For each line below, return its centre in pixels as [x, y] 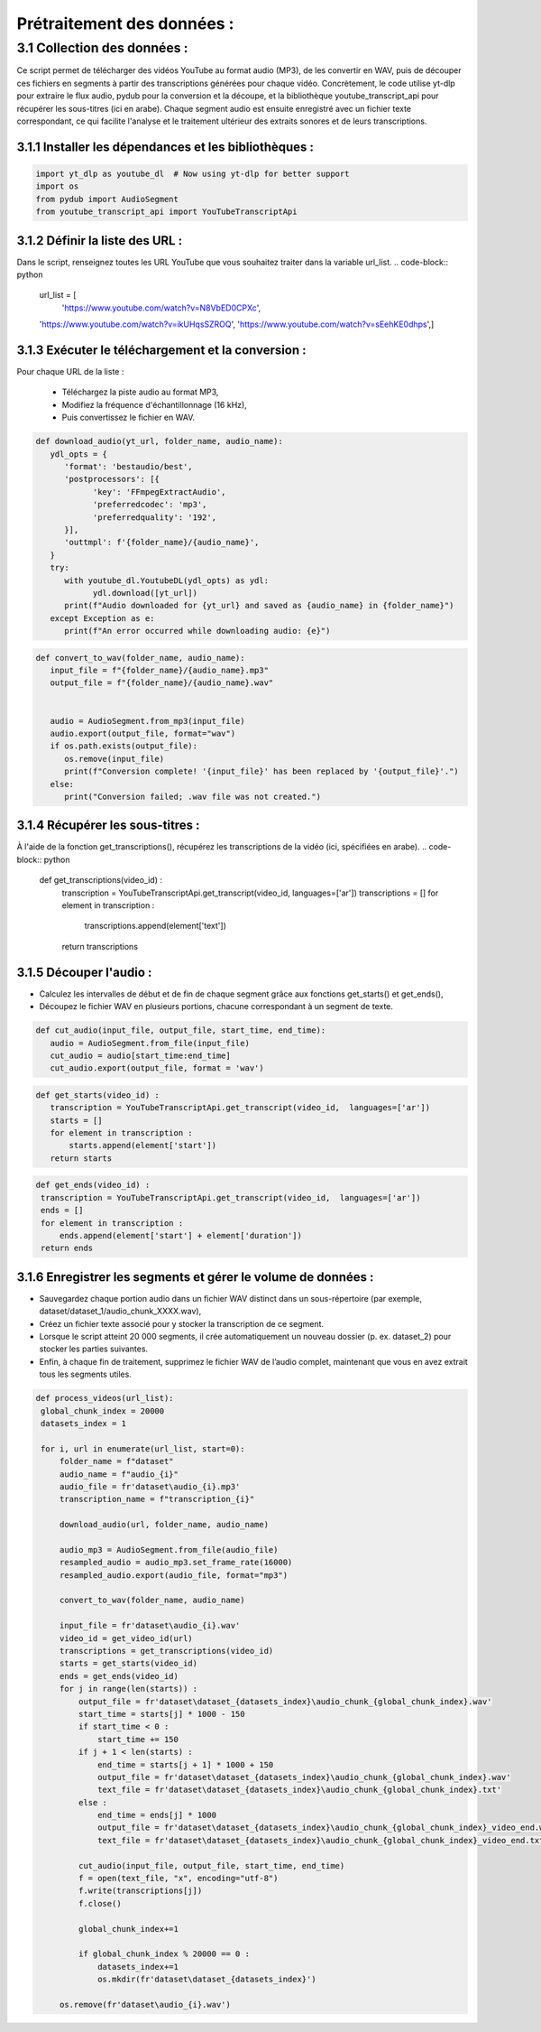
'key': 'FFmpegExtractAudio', [159, 492]
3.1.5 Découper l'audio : [84, 972]
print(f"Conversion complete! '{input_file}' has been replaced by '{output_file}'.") [261, 771]
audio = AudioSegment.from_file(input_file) [150, 1043]
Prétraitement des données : [125, 23]
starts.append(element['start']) [142, 1146]
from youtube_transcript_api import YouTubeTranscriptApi [166, 212]
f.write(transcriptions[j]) [140, 1891]
